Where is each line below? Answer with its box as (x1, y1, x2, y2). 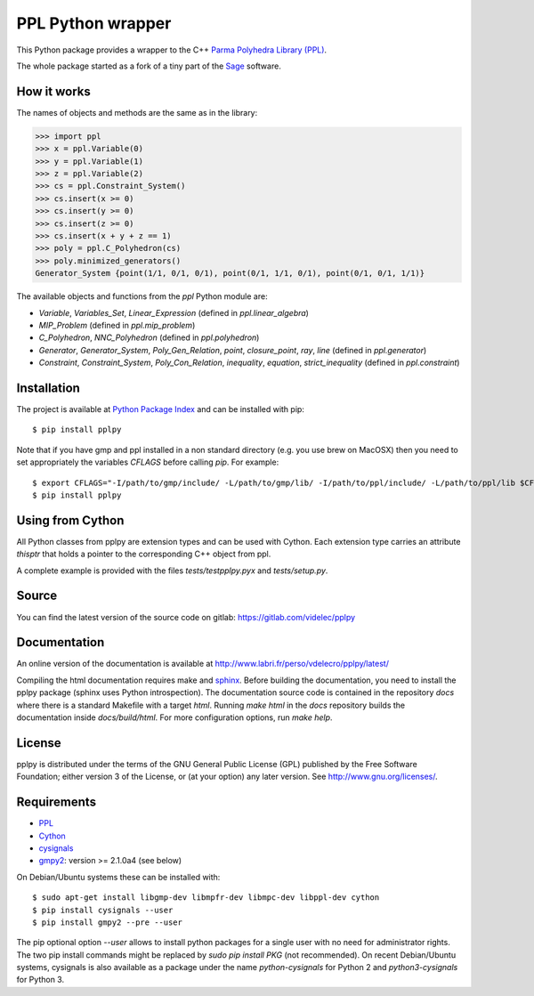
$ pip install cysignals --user (32, 904, 174, 915)
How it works (16, 84, 91, 99)
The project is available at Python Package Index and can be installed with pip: (16, 403, 304, 414)
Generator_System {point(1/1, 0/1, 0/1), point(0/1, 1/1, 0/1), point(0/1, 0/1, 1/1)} (35, 268, 425, 279)
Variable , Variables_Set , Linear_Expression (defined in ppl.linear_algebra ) (38, 307, 309, 318)
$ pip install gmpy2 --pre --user (32, 917, 182, 927)
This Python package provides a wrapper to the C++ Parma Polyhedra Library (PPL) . (16, 45, 328, 55)
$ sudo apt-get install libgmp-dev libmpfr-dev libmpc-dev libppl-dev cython (32, 893, 380, 903)
